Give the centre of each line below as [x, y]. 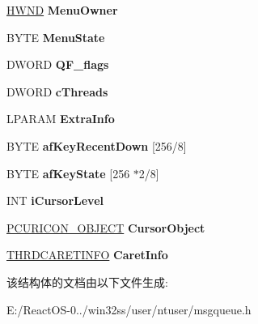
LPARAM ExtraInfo [61, 119]
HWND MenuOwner [62, 10]
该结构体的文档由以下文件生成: [87, 281]
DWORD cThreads [57, 91]
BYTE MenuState [56, 37]
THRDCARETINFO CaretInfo [87, 255]
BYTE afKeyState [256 [68, 173]
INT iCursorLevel [55, 200]
